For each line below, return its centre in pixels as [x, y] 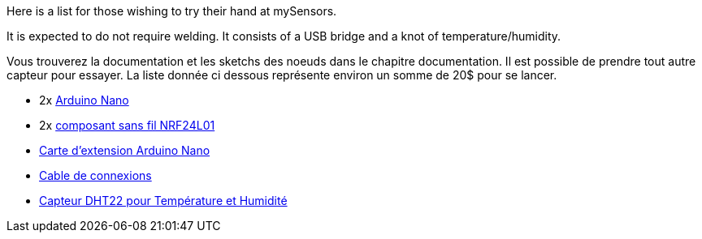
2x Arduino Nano [84, 100]
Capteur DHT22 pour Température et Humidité [163, 201]
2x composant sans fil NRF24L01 [127, 125]
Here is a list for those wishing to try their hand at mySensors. [172, 11]
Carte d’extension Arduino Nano [125, 150]
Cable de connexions [95, 175]
